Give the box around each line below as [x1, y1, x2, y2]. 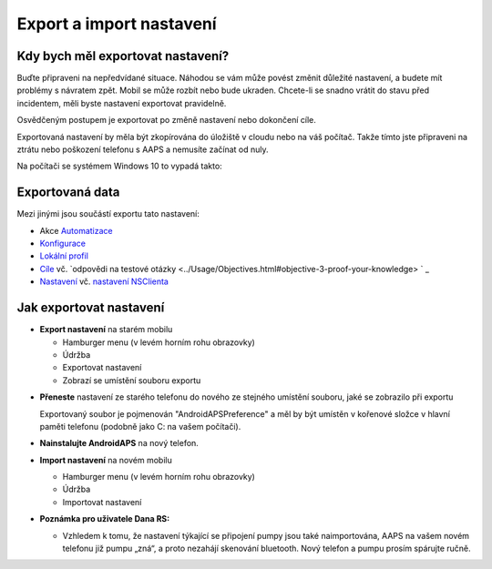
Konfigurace [39, 238, 87, 249]
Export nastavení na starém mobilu [39, 324, 173, 335]
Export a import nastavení [16, 14, 218, 34]
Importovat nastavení [62, 496, 142, 507]
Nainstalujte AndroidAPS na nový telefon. [39, 438, 200, 449]
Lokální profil [39, 250, 88, 261]
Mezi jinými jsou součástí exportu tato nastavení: [16, 208, 200, 219]
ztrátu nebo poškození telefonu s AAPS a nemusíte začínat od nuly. [16, 144, 269, 155]
